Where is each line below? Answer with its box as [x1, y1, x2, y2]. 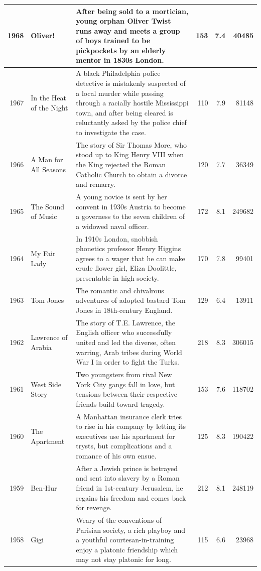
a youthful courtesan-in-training [76, 534, 174, 545]
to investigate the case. [76, 127, 146, 137]
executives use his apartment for [76, 430, 175, 441]
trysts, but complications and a [76, 440, 172, 451]
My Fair [31, 248, 56, 258]
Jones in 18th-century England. [76, 304, 173, 315]
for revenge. [76, 502, 112, 513]
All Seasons [31, 164, 66, 174]
